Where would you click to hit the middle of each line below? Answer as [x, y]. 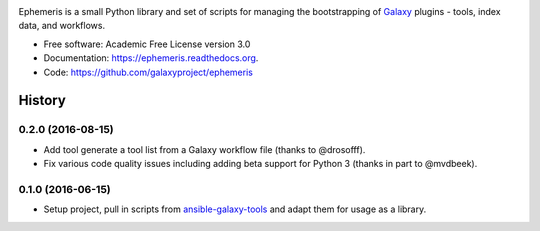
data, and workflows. [61, 26]
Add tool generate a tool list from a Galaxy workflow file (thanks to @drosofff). [204, 149]
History [42, 100]
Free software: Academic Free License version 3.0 [147, 44]
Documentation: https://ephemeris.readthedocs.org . [151, 58]
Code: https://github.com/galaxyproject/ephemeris [148, 72]
